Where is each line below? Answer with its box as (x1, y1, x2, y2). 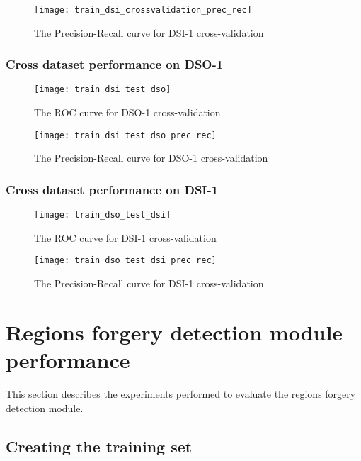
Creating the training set (6, 435, 193, 457)
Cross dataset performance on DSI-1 (6, 180, 219, 198)
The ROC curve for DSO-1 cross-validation (34, 105, 221, 120)
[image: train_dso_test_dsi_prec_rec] (34, 255, 217, 266)
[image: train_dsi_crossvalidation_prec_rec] (34, 5, 252, 15)
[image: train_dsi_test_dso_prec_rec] (34, 130, 217, 140)
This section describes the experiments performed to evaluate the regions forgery (6, 387, 356, 401)
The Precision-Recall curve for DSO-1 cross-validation (34, 150, 268, 165)
